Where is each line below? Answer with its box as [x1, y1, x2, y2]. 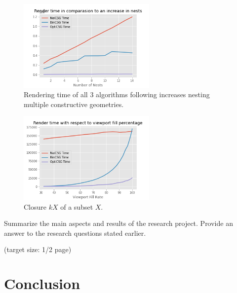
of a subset [60, 201, 93, 212]
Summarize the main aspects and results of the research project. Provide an [4, 218, 233, 228]
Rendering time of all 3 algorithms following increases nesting [24, 89, 210, 100]
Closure [24, 201, 47, 212]
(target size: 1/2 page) [4, 244, 72, 255]
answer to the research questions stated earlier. [4, 227, 146, 238]
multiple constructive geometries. [24, 99, 124, 109]
